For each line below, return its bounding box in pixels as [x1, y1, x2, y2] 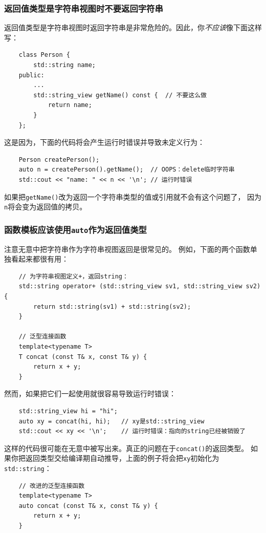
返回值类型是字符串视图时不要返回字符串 [4, 2, 163, 14]
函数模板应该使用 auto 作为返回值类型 [4, 223, 147, 236]
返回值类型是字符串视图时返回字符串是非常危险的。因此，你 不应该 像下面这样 [4, 22, 262, 33]
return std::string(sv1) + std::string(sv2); [33, 303, 191, 310]
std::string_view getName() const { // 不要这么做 [33, 91, 207, 99]
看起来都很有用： [11, 253, 69, 264]
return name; [48, 101, 92, 109]
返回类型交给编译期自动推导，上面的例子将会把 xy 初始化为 [25, 453, 219, 463]
